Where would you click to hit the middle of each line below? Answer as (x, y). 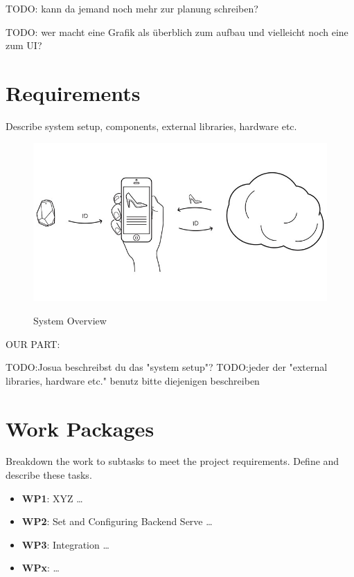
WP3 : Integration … (65, 544)
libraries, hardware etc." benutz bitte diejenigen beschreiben (133, 380)
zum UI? (24, 45)
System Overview (70, 320)
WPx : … (41, 568)
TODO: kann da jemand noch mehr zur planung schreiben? (132, 8)
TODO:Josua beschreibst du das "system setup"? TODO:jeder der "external (167, 367)
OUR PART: (33, 344)
